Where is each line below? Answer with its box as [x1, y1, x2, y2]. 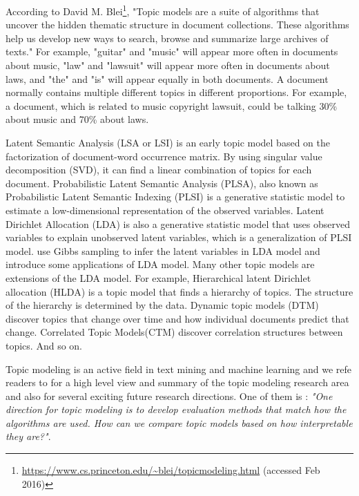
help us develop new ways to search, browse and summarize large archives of [6, 30, 329, 45]
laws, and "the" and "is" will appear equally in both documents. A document [6, 71, 329, 86]
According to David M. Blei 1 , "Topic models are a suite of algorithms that [6, 2, 320, 18]
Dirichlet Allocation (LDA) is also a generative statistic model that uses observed [6, 216, 350, 231]
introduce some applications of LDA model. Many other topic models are [6, 257, 315, 271]
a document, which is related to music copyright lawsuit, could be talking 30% [6, 98, 338, 113]
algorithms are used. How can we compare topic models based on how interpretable [6, 415, 353, 430]
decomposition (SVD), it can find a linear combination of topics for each [6, 162, 312, 177]
